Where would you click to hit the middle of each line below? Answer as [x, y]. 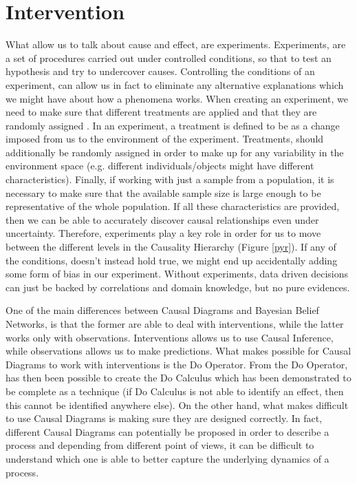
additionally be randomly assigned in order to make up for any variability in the [175, 152]
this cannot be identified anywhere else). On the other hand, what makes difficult [177, 404]
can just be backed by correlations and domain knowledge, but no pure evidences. [178, 287]
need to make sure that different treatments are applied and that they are [161, 112]
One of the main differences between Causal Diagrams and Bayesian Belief [162, 310]
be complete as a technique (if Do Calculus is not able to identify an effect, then [175, 391]
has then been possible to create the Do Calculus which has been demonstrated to [178, 378]
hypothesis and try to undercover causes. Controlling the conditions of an [160, 71]
